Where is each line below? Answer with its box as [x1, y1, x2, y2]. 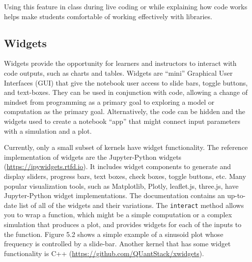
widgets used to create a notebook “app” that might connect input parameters [4, 116, 240, 126]
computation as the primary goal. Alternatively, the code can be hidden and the [4, 106, 246, 116]
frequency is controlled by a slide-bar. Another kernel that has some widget [4, 238, 231, 249]
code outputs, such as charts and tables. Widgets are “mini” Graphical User [4, 67, 233, 78]
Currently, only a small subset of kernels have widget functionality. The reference [4, 142, 248, 152]
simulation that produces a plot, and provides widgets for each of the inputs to [4, 219, 242, 229]
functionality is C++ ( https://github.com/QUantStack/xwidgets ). [4, 248, 204, 258]
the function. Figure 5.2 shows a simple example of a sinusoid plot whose [4, 229, 224, 239]
